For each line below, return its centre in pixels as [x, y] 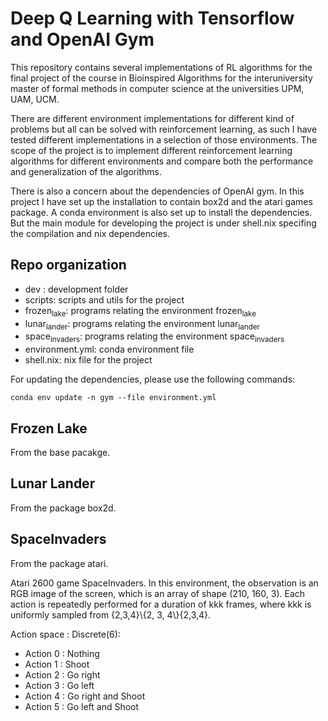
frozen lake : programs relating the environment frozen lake [140, 311]
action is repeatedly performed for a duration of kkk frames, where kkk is [161, 604]
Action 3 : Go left [59, 685]
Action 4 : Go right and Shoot [85, 696]
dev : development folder [76, 289]
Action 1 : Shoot [57, 664]
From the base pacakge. [60, 452]
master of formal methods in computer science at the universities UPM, [157, 88]
